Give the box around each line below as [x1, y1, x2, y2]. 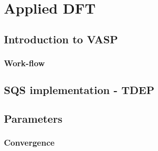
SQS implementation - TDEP [4, 82, 155, 97]
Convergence [4, 136, 55, 149]
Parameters [4, 111, 63, 126]
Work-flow [4, 57, 45, 69]
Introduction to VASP [4, 31, 118, 46]
